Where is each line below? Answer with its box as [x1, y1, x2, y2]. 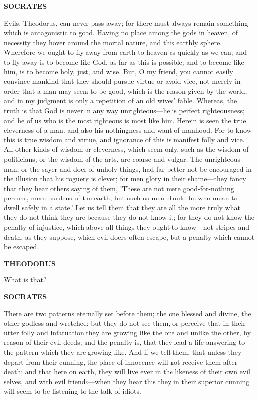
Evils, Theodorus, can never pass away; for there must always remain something [4, 17, 248, 28]
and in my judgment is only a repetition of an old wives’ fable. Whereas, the [4, 95, 237, 106]
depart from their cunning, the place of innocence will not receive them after [4, 356, 238, 367]
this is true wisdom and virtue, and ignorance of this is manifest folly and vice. [4, 134, 245, 144]
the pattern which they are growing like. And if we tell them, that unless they [4, 347, 242, 357]
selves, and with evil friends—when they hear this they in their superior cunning [4, 376, 250, 386]
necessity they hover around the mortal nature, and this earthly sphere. [4, 37, 222, 47]
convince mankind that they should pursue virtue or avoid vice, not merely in [4, 76, 241, 86]
